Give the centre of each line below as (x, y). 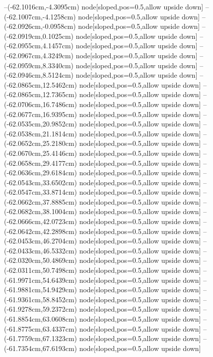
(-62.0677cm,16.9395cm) (40, 114)
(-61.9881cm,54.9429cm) (40, 290)
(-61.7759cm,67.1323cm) (40, 338)
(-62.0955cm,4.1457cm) (39, 46)
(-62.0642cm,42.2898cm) (40, 231)
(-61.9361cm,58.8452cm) (40, 299)
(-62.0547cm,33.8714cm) (40, 192)
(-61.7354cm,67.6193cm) (40, 348)
